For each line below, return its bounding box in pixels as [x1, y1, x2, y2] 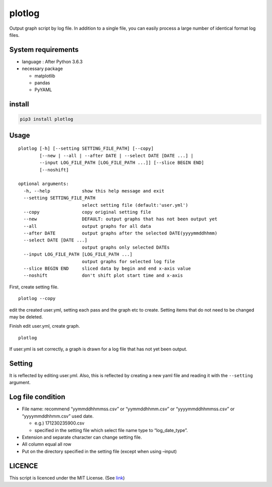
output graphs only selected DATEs [82, 245, 170, 250]
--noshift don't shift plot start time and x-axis [23, 273, 183, 278]
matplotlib [34, 73, 55, 79]
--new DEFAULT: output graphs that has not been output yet [23, 216, 218, 222]
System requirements [9, 45, 79, 54]
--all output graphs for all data [23, 223, 151, 229]
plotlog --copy [18, 295, 56, 301]
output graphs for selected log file [82, 259, 175, 264]
